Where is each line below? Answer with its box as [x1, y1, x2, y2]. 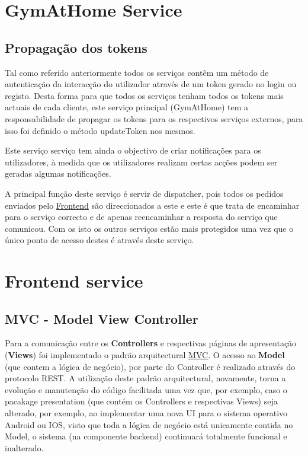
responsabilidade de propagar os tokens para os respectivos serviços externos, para [5, 112, 303, 125]
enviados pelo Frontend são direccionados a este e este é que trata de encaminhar [5, 199, 300, 211]
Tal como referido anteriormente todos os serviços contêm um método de [5, 66, 269, 78]
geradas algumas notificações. [5, 167, 111, 180]
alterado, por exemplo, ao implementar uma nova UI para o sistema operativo [5, 407, 288, 419]
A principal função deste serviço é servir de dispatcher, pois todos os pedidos [5, 187, 284, 199]
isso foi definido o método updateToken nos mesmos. [5, 124, 195, 136]
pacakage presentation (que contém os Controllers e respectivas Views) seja [5, 395, 278, 407]
